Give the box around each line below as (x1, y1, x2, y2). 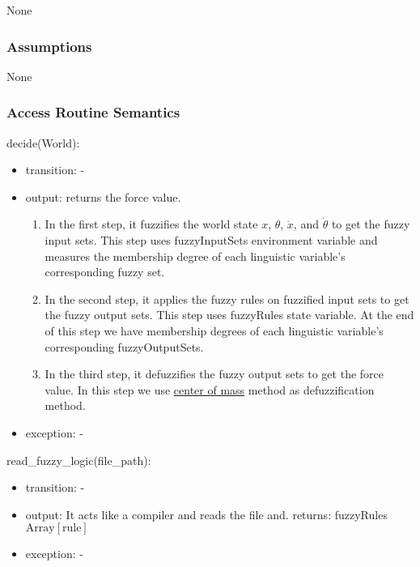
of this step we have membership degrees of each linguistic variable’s (45, 322, 384, 339)
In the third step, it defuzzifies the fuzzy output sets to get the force (45, 365, 384, 382)
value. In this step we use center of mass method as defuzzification (45, 381, 375, 398)
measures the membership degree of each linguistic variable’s (45, 247, 346, 264)
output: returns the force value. (25, 188, 181, 205)
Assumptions (6, 36, 92, 56)
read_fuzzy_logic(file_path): (6, 451, 151, 468)
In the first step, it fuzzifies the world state (45, 215, 258, 232)
